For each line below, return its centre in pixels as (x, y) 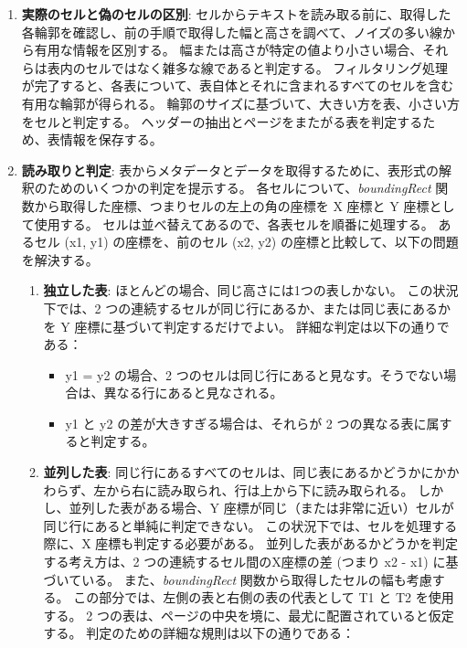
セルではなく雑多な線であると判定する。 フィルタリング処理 (267, 67)
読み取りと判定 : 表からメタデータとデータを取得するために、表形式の (230, 170)
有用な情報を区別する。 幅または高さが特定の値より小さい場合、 (228, 50)
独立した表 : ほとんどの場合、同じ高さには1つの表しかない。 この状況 (251, 290)
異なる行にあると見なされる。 (193, 393)
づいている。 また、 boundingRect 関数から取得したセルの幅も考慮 (238, 579)
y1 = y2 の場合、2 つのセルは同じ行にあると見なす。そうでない (255, 374)
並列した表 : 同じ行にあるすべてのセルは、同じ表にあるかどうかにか (245, 472)
